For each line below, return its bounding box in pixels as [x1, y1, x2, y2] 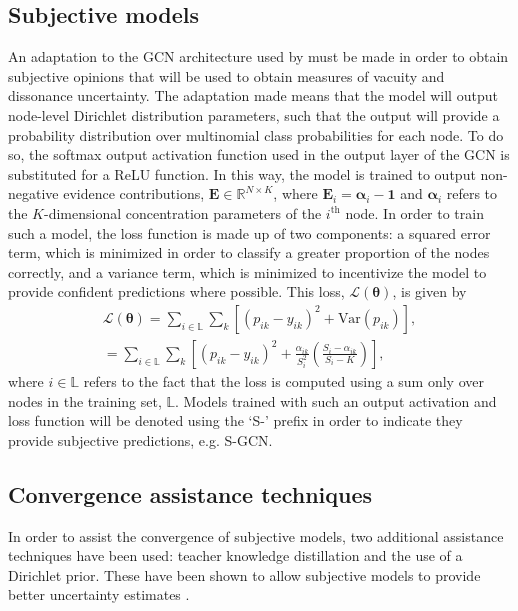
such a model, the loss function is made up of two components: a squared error [8, 222, 491, 243]
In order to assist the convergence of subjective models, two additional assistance [8, 525, 504, 546]
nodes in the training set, [8, 390, 162, 411]
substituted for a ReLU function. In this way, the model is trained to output [8, 163, 476, 184]
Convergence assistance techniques [8, 478, 373, 509]
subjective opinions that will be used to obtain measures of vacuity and [8, 65, 445, 86]
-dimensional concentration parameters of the [44, 202, 322, 223]
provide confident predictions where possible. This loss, [8, 281, 345, 302]
